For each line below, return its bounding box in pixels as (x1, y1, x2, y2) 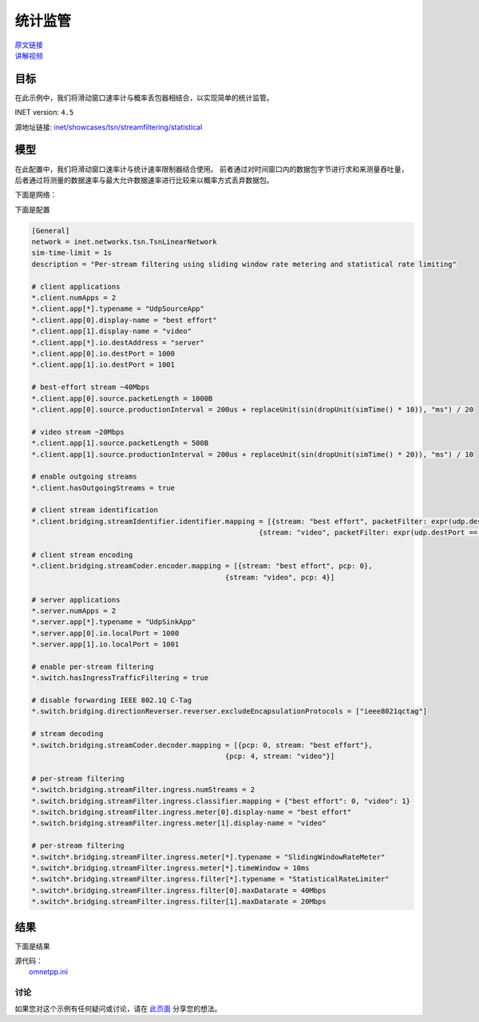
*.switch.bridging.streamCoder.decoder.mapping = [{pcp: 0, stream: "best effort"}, (31, 740, 373, 750)
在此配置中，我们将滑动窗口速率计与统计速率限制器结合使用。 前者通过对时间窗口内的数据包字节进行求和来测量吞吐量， (14, 164, 409, 173)
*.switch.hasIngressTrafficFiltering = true (31, 674, 209, 682)
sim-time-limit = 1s (31, 249, 112, 257)
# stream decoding (31, 730, 104, 738)
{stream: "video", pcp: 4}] (224, 572, 335, 582)
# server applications (31, 595, 121, 604)
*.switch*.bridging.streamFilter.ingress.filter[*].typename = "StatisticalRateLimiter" (31, 875, 390, 884)
